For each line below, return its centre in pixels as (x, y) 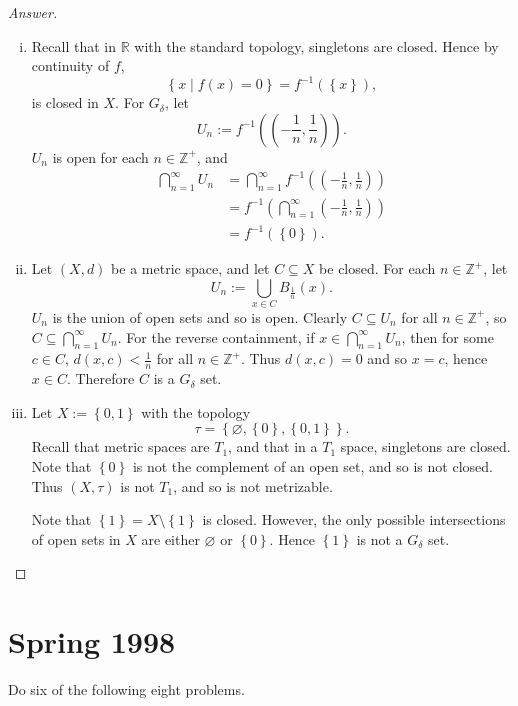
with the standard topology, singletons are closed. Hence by (316, 45)
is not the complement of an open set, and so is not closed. (312, 465)
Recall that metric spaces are (120, 446)
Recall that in (73, 45)
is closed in (65, 102)
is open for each (100, 156)
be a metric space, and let (190, 268)
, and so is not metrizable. (253, 485)
